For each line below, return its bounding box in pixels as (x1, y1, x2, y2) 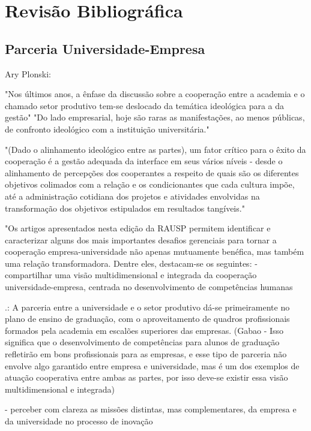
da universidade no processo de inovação (5, 415, 153, 427)
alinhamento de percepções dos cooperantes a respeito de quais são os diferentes (5, 166, 299, 179)
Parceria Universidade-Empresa (5, 39, 205, 58)
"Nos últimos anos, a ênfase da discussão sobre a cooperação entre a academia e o (5, 88, 305, 100)
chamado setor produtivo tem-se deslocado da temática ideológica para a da (5, 99, 285, 111)
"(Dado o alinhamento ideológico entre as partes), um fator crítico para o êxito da (5, 143, 306, 155)
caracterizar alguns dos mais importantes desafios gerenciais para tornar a (5, 233, 277, 246)
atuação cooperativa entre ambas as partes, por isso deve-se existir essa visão (5, 371, 288, 384)
